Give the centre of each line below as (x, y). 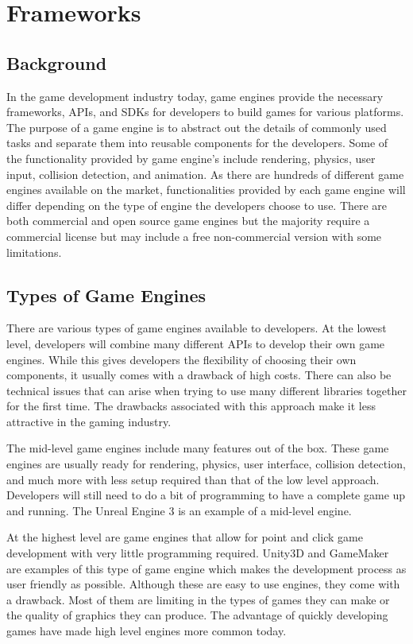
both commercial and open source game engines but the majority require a (188, 221)
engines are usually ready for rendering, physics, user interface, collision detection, (206, 464)
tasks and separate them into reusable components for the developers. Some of (197, 143)
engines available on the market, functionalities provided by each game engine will (206, 190)
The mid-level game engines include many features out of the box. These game (198, 448)
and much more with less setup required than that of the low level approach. (193, 479)
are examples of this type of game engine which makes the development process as (206, 568)
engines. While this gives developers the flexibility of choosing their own (181, 359)
